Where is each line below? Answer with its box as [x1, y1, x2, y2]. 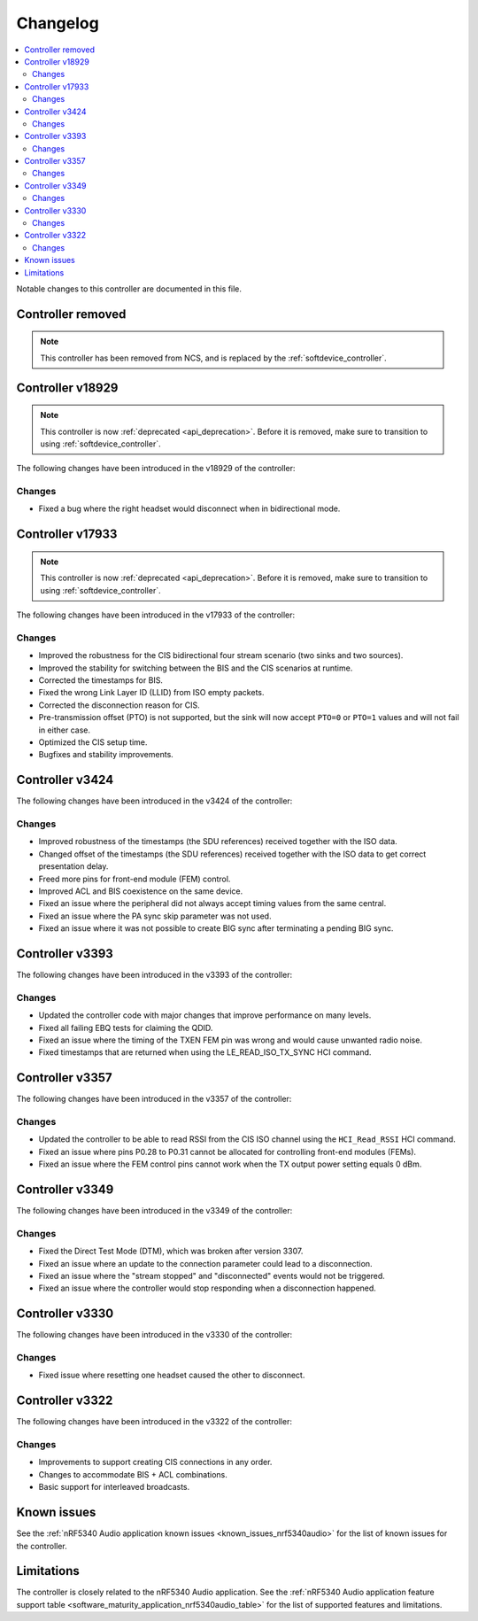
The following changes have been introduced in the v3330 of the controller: [16, 1330, 293, 1340]
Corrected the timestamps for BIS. [38, 674, 164, 686]
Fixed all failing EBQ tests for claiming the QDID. [38, 1022, 213, 1033]
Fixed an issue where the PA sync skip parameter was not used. [38, 911, 272, 921]
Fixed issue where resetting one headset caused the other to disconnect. [38, 1369, 305, 1381]
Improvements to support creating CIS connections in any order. [38, 1457, 273, 1468]
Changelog [16, 13, 99, 33]
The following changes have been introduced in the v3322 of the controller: [16, 1416, 292, 1427]
